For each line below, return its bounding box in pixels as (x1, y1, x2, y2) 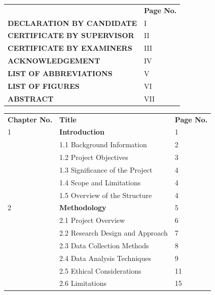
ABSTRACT (8, 93, 54, 104)
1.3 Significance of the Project (59, 164, 153, 175)
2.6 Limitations (59, 278, 106, 288)
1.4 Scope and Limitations (59, 177, 141, 187)
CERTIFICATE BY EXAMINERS (8, 43, 132, 53)
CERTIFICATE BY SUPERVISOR (8, 30, 134, 41)
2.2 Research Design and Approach (59, 227, 168, 238)
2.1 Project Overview (59, 215, 125, 225)
